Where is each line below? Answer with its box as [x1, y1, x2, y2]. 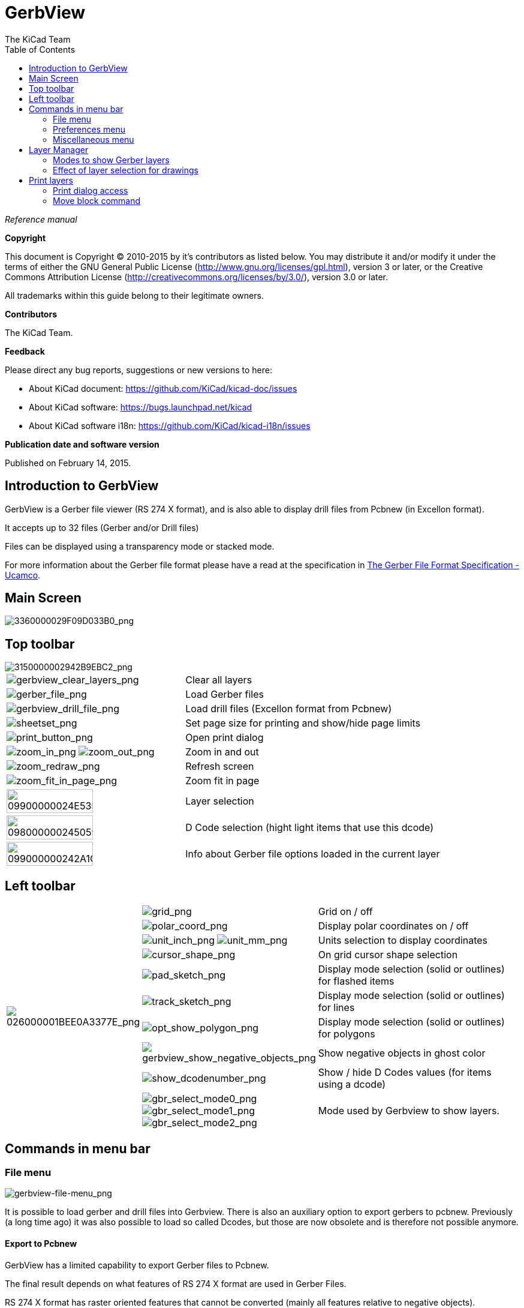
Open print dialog [185, 731, 264, 744]
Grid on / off [318, 905, 373, 918]
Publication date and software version [5, 439, 159, 449]
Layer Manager [29, 144, 89, 155]
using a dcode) [318, 1078, 386, 1091]
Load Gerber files [185, 688, 264, 701]
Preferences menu [53, 124, 126, 134]
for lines [318, 1001, 355, 1014]
